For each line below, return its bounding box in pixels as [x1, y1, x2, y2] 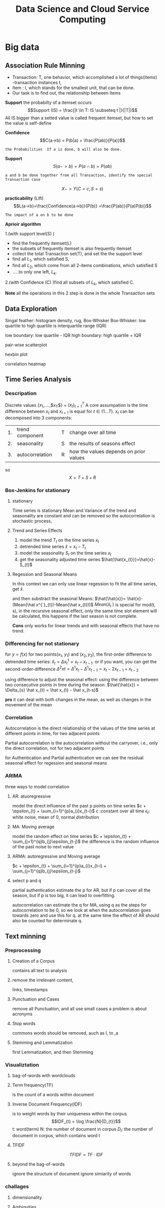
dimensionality [12, 1194, 42, 1200]
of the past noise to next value [12, 844, 74, 850]
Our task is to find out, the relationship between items [12, 90, 121, 96]
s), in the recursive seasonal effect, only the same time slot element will [12, 608, 157, 614]
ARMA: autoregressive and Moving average [12, 853, 101, 859]
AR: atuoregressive [12, 793, 51, 799]
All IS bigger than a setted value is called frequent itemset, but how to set [5, 115, 153, 121]
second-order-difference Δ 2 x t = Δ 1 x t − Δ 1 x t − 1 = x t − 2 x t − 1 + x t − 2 [5, 665, 139, 673]
